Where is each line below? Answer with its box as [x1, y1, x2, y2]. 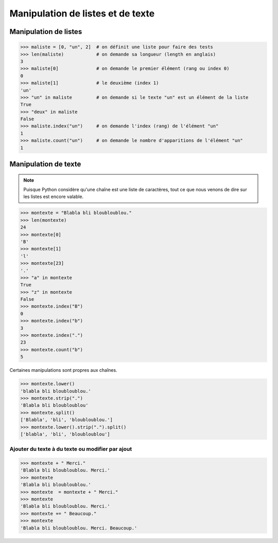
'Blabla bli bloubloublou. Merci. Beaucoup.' [20, 525, 137, 531]
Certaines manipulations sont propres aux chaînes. [9, 367, 118, 373]
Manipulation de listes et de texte [9, 8, 155, 19]
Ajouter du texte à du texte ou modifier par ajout [9, 445, 132, 452]
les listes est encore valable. [23, 193, 84, 200]
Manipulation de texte [9, 160, 81, 169]
